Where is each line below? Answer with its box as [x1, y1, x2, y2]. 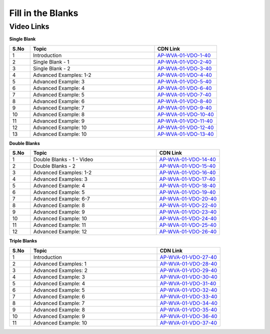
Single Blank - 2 [33, 65, 70, 72]
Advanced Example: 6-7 [33, 195, 90, 202]
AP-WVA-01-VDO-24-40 [159, 215, 217, 222]
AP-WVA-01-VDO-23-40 [159, 208, 217, 215]
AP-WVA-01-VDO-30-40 [159, 273, 217, 280]
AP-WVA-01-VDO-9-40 [157, 104, 212, 111]
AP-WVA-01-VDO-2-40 [157, 58, 212, 65]
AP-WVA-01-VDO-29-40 [159, 266, 217, 273]
